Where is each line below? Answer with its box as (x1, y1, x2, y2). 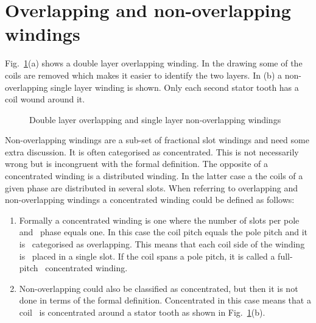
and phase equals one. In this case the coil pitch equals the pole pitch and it (19, 225, 308, 238)
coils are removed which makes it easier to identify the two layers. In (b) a (5, 68, 282, 81)
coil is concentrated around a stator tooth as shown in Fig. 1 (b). (19, 306, 265, 318)
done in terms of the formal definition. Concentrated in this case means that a (19, 294, 311, 307)
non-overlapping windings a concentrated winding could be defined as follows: (5, 193, 295, 206)
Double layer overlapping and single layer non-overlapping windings (29, 113, 281, 126)
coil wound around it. (5, 93, 85, 105)
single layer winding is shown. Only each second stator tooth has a (51, 80, 299, 93)
